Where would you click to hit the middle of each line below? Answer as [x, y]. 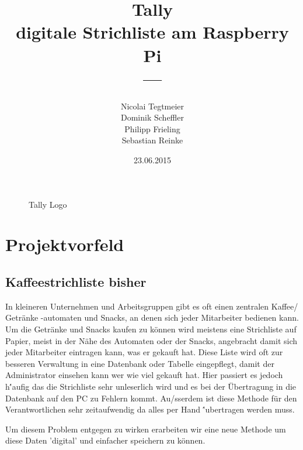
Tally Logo [48, 204]
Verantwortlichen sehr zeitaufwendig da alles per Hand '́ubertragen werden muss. [150, 409]
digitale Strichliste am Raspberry [152, 32]
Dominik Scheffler [152, 117]
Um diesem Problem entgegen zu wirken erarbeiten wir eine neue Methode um [146, 429]
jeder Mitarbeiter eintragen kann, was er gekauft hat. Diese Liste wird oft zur [144, 352]
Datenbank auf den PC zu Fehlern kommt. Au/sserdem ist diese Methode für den [151, 398]
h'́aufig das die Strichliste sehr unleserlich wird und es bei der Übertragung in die [151, 386]
